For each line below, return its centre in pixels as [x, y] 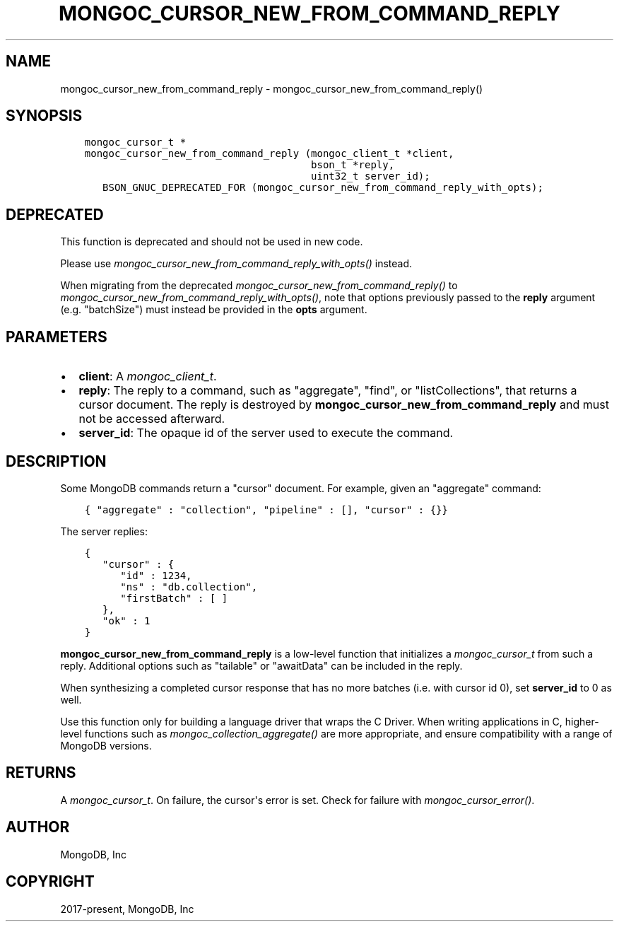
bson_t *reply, [353, 165]
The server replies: [104, 531]
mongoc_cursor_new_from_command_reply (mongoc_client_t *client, [269, 154]
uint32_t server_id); [371, 176]
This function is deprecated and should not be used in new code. [212, 242]
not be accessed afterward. [152, 419]
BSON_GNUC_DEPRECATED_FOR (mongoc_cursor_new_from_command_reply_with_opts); [323, 188]
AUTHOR [38, 827]
